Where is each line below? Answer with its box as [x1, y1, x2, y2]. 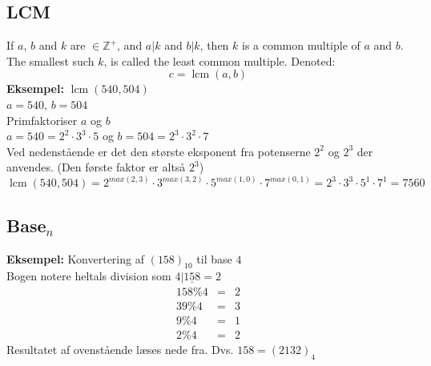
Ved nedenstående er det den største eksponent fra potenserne [6, 143, 311, 159]
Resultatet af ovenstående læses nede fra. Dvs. [6, 341, 234, 358]
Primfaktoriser [6, 111, 78, 128]
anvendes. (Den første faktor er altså [6, 159, 186, 175]
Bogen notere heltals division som [6, 267, 171, 284]
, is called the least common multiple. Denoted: [103, 52, 336, 69]
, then [199, 37, 229, 54]
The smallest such [6, 52, 95, 69]
